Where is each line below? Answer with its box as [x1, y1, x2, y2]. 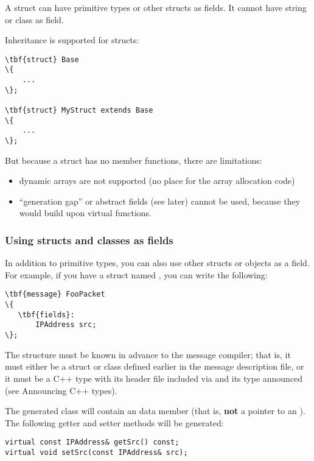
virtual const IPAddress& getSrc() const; [5, 438, 180, 447]
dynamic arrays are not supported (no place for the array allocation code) [19, 174, 295, 187]
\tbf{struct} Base [5, 55, 79, 64]
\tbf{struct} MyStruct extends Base [5, 106, 153, 115]
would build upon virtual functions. [19, 206, 152, 219]
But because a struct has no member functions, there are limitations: [5, 153, 262, 166]
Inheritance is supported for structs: [5, 33, 139, 46]
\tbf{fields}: [18, 310, 75, 319]
